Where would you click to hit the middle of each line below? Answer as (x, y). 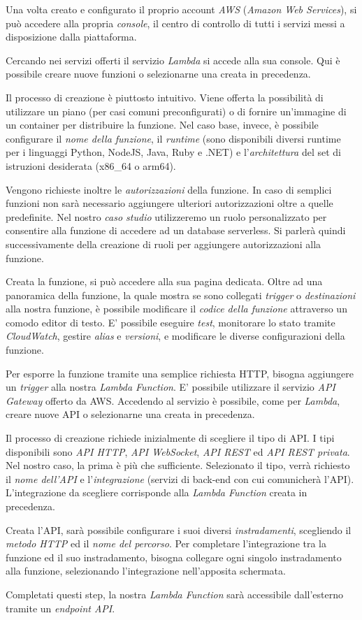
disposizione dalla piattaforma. (71, 37)
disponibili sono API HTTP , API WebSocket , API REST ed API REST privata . (178, 451)
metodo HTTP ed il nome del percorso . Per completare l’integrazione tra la (166, 543)
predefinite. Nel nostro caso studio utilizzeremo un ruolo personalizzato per (166, 216)
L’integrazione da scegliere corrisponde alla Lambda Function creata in (157, 492)
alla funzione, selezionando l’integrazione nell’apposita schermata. (146, 571)
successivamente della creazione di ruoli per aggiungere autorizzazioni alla (164, 244)
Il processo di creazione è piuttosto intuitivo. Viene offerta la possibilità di (165, 97)
